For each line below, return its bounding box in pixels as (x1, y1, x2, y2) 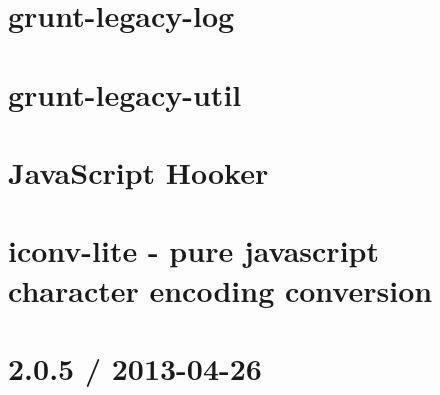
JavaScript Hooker (8, 151, 269, 192)
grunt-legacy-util (8, 73, 242, 114)
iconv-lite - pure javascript (8, 230, 379, 271)
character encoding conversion (8, 269, 433, 310)
